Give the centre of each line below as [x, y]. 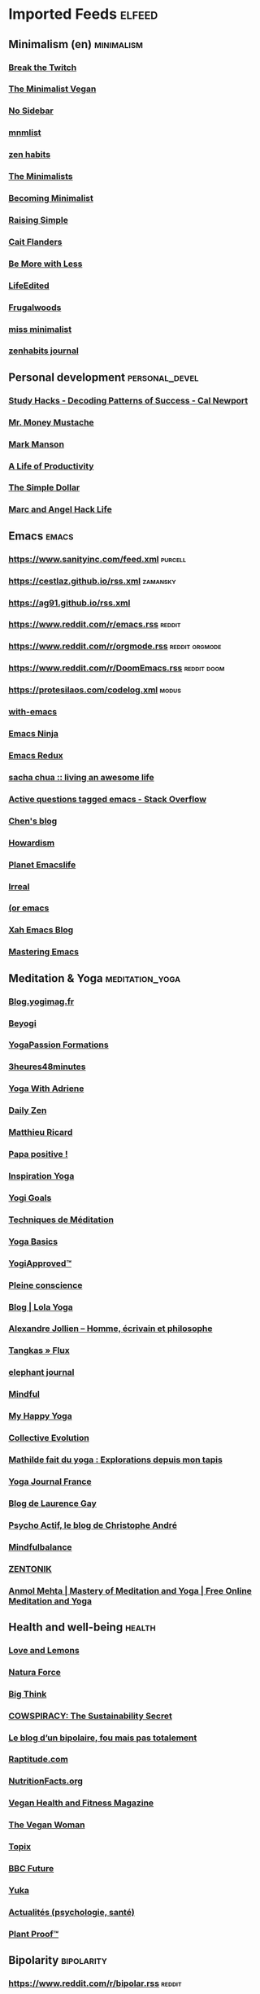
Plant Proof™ [34, 1934]
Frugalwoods [35, 308]
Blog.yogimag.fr [41, 1001]
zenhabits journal [43, 351]
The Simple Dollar [44, 487]
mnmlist [25, 133]
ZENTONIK [30, 1569]
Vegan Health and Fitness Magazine [81, 1803]
